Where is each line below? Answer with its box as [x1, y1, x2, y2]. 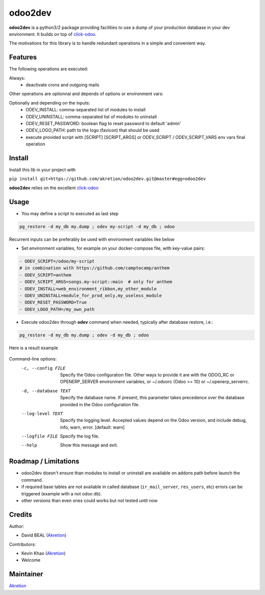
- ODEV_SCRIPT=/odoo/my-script [19, 259, 95, 264]
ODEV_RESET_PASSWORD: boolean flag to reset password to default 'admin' [26, 120, 181, 126]
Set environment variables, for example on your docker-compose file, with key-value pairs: [21, 245, 205, 251]
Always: [9, 75, 26, 81]
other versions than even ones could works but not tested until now [21, 497, 158, 503]
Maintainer [9, 570, 44, 578]
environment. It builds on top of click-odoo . [9, 31, 97, 37]
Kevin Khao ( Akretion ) [21, 550, 66, 556]
